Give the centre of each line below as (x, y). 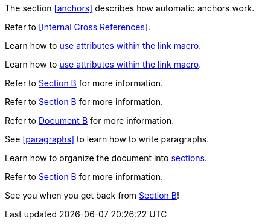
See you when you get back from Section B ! (92, 195)
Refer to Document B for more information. (90, 120)
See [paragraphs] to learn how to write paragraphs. (107, 139)
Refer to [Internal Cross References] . (78, 27)
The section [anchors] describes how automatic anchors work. (130, 8)
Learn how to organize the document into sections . (106, 158)
